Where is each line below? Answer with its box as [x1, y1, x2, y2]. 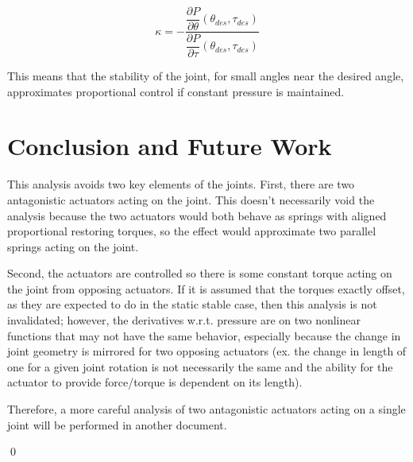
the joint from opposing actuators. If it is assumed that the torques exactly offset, [7, 280, 405, 297]
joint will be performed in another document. [7, 416, 227, 433]
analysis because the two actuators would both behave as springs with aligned [7, 207, 387, 223]
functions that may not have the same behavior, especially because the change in [7, 327, 401, 344]
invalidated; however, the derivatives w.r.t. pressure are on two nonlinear [7, 312, 361, 328]
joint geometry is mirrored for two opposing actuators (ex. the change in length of [7, 343, 407, 359]
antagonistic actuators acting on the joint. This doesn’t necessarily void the [7, 191, 375, 208]
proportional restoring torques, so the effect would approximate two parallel [7, 223, 376, 239]
